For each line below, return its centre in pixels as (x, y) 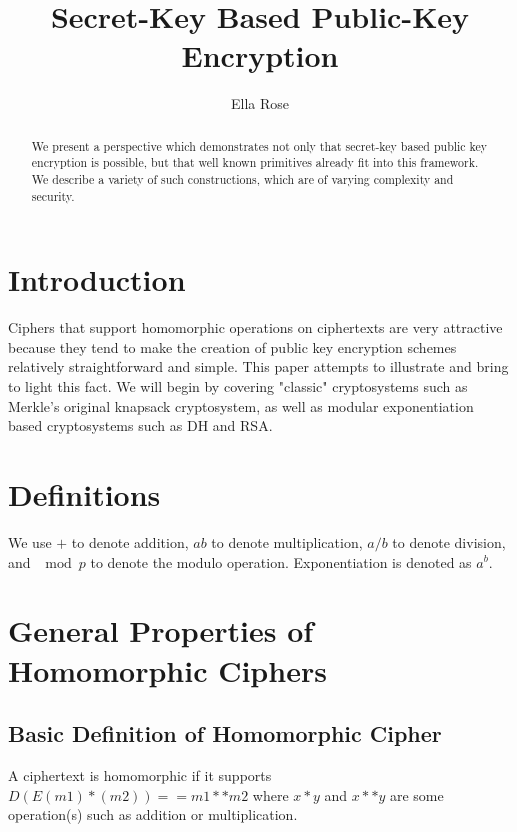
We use (30, 541)
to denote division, (449, 541)
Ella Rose (260, 103)
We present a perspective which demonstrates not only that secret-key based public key (259, 145)
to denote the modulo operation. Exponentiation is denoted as (281, 561)
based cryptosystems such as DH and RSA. (140, 425)
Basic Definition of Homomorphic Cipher (225, 733)
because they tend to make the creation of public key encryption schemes (232, 346)
